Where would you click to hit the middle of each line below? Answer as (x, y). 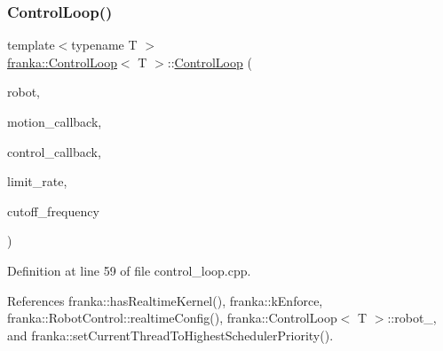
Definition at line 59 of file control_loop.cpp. (129, 270)
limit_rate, (37, 181)
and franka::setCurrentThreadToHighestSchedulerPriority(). (170, 335)
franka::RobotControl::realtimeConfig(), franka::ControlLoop (172, 318)
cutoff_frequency (53, 211)
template (31, 45)
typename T (104, 45)
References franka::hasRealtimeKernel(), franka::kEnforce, (165, 300)
